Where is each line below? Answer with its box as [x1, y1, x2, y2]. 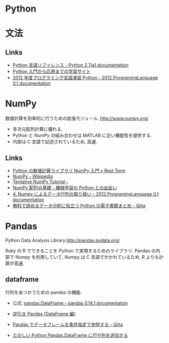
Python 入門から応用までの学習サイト [12, 69, 91, 75]
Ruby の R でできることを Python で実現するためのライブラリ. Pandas [5, 248, 150, 254]
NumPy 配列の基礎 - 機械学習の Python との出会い [12, 185, 118, 191]
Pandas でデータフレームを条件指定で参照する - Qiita [12, 321, 123, 327]
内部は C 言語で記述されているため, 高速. [12, 139, 97, 145]
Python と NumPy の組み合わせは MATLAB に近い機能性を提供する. [12, 132, 152, 139]
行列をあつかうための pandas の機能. [5, 289, 82, 295]
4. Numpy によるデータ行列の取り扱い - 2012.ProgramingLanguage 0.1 [12, 191, 159, 197]
